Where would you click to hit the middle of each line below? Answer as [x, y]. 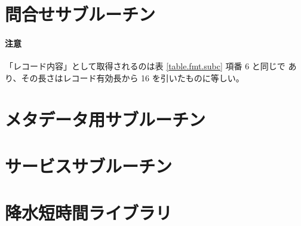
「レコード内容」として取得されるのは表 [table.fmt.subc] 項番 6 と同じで [145, 66]
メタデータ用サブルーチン [105, 119]
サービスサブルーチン [89, 165]
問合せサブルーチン [80, 14]
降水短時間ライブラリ [89, 213]
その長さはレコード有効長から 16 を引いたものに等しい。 [133, 77]
